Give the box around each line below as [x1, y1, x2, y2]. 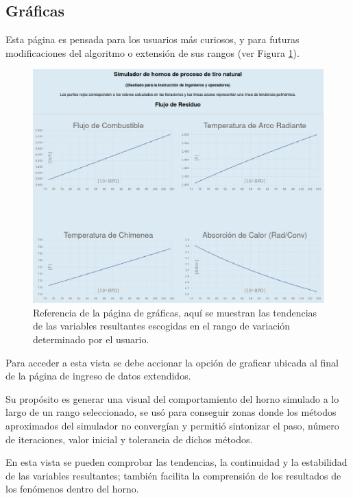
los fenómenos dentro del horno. [5, 482, 139, 496]
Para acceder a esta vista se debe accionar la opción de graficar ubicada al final [5, 355, 339, 369]
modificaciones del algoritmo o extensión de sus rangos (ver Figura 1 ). [5, 45, 300, 60]
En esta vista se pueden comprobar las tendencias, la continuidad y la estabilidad [5, 455, 348, 469]
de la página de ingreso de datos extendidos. [5, 369, 191, 383]
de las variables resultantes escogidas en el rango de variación [33, 319, 291, 333]
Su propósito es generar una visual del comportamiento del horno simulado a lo [5, 391, 339, 406]
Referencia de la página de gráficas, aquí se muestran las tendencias [33, 305, 317, 319]
